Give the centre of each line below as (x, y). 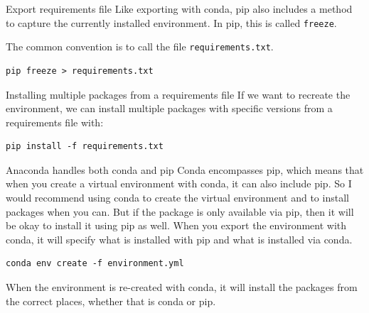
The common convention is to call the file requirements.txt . (140, 46)
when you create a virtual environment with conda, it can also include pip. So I (179, 183)
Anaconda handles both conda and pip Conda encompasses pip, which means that (185, 169)
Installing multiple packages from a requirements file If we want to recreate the (178, 94)
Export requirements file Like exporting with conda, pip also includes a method (179, 9)
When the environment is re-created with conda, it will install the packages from (182, 287)
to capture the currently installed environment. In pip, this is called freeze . (171, 22)
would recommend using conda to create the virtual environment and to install (177, 198)
